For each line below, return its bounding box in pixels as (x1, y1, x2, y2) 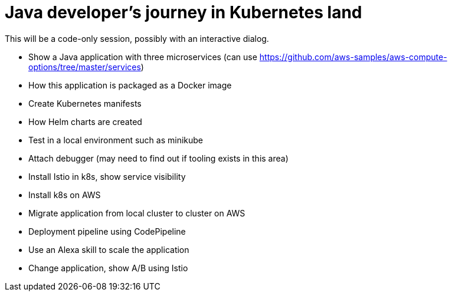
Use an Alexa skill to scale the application (28, 244, 189, 255)
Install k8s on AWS (28, 189, 101, 200)
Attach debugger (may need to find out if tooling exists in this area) (28, 153, 289, 163)
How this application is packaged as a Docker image (28, 80, 232, 90)
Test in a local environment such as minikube (28, 134, 204, 145)
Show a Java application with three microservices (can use (28, 51, 257, 62)
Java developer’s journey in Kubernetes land (5, 2, 362, 22)
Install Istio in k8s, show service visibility (28, 171, 186, 182)
